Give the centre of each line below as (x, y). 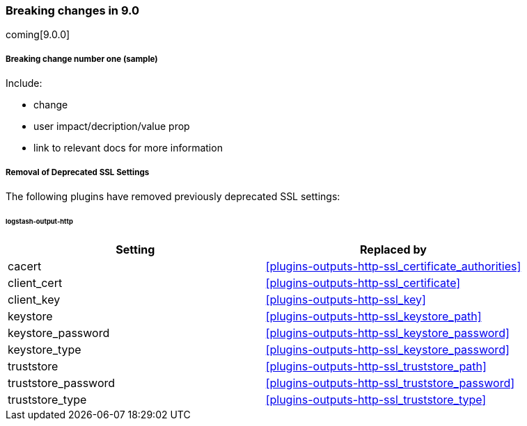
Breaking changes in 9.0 (73, 10)
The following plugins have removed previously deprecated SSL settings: (173, 196)
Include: (24, 83)
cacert (25, 266)
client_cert (35, 282)
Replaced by (393, 249)
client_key (34, 299)
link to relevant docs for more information (128, 148)
